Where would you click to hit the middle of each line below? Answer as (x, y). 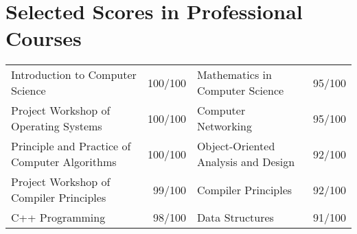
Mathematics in (234, 75)
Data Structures (235, 218)
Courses (44, 38)
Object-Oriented (236, 146)
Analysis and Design (246, 162)
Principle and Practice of (71, 146)
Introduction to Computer (74, 75)
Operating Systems (57, 126)
